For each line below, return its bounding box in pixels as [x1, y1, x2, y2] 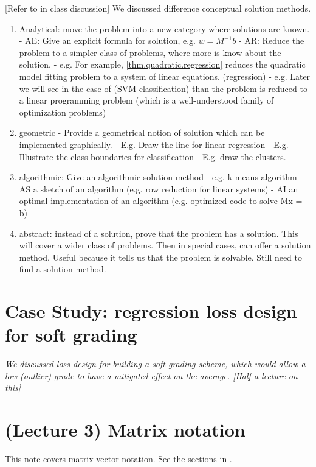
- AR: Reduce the [238, 34, 304, 47]
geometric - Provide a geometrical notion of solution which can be [19, 126, 265, 139]
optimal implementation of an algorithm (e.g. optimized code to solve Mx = [19, 194, 303, 207]
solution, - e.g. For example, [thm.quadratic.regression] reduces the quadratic [19, 58, 306, 71]
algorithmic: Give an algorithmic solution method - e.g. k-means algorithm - [19, 170, 303, 183]
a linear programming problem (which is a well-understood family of [19, 94, 274, 107]
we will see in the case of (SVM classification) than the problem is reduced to [19, 82, 307, 94]
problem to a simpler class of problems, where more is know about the [19, 46, 281, 58]
